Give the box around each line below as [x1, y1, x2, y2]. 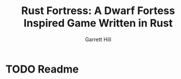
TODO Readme [5, 63, 79, 75]
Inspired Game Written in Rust [24, 16, 173, 30]
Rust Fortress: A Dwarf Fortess [21, 4, 176, 18]
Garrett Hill [85, 36, 112, 43]
